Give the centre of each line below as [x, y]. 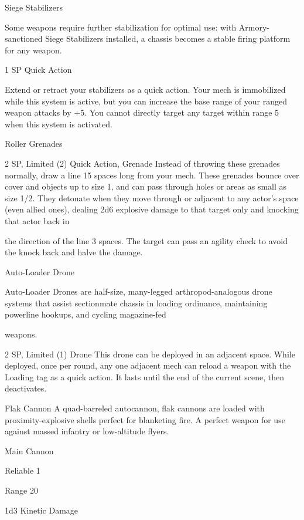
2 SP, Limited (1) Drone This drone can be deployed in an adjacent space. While [150, 354]
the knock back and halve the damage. [74, 252]
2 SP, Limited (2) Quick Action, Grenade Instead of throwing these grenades [142, 163]
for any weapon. [33, 50]
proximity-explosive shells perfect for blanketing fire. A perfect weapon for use [145, 419]
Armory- [254, 27]
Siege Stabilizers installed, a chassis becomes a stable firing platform [168, 38]
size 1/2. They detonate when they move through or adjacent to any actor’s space [152, 197]
